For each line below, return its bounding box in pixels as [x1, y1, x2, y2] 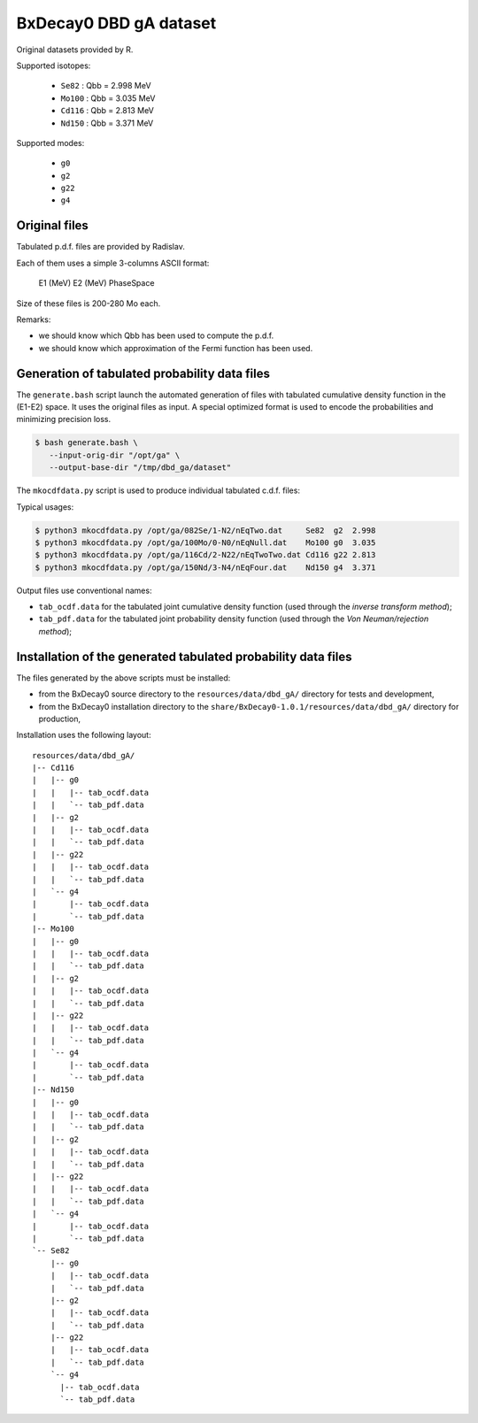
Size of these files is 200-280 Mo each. [16, 297, 161, 309]
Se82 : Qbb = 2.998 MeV [60, 81, 151, 91]
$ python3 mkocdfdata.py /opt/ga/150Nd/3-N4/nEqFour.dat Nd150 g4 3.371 [35, 562, 376, 573]
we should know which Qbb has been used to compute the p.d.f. [38, 330, 274, 341]
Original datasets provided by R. [16, 44, 134, 55]
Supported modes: [16, 137, 85, 148]
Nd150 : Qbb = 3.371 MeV [60, 118, 154, 128]
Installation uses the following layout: [16, 730, 151, 741]
